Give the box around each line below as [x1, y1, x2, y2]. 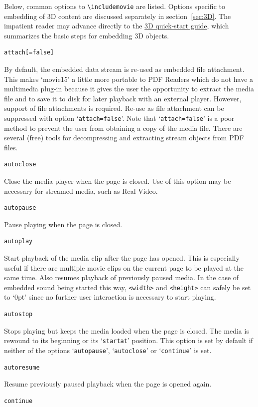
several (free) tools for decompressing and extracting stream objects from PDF [4, 132, 244, 143]
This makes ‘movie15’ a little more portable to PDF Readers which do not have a [4, 73, 254, 84]
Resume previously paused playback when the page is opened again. [4, 379, 212, 389]
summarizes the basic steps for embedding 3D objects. [4, 30, 169, 40]
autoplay [4, 238, 33, 245]
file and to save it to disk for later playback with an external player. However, [4, 93, 242, 103]
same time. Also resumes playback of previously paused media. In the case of [4, 272, 239, 283]
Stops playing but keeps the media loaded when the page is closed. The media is [4, 325, 249, 336]
